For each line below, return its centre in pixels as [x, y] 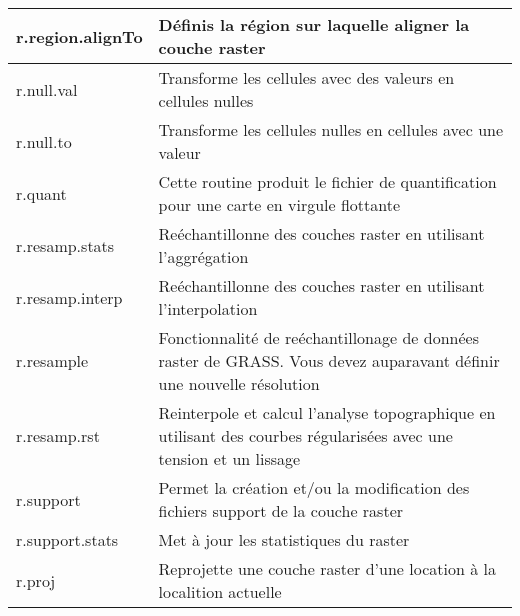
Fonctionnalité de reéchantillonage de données [318, 337]
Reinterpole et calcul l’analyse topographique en [327, 412]
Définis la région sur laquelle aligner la [314, 24]
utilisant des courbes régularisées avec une [305, 435]
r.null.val [47, 89]
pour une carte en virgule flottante [279, 204]
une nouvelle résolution [239, 383]
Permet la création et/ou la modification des [314, 487]
